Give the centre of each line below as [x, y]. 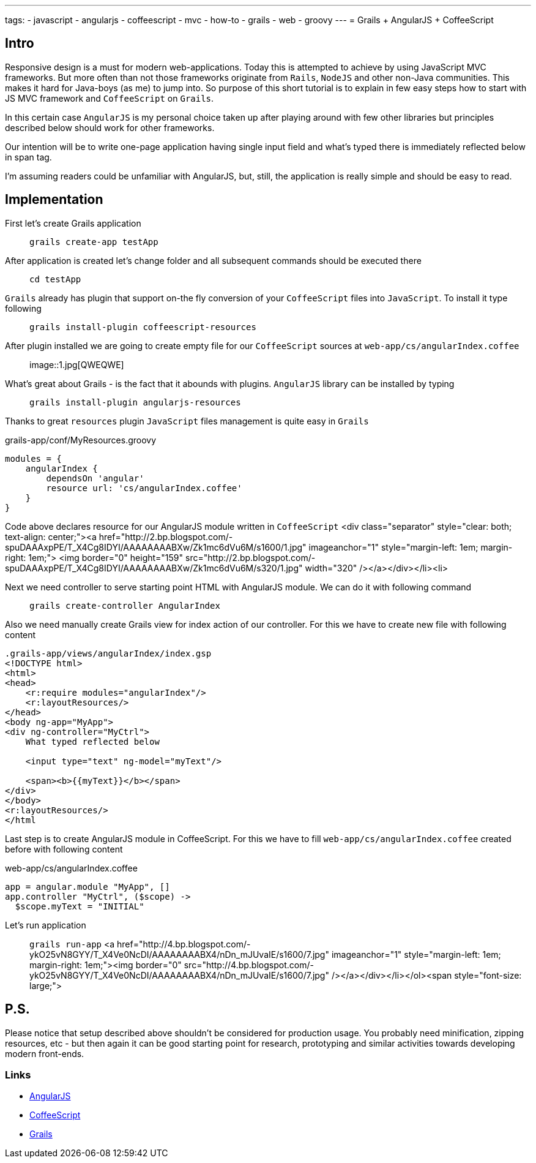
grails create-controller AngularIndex [125, 605]
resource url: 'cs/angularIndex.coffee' [144, 488]
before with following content [64, 849]
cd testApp [55, 279]
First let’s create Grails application [73, 223]
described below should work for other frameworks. [110, 127]
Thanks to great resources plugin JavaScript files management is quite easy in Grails [187, 421]
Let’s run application [46, 925]
